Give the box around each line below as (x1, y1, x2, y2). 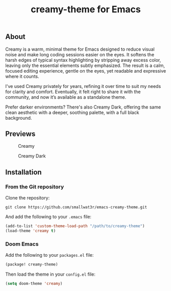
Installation (5, 168, 42, 176)
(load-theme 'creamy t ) (5, 228, 56, 233)
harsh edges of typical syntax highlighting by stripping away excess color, (5, 57, 161, 63)
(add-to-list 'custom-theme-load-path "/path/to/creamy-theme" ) (5, 223, 145, 229)
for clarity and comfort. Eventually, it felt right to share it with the (5, 88, 141, 95)
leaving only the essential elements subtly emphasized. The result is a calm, (5, 62, 165, 69)
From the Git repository (5, 183, 64, 190)
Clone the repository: (5, 195, 50, 201)
